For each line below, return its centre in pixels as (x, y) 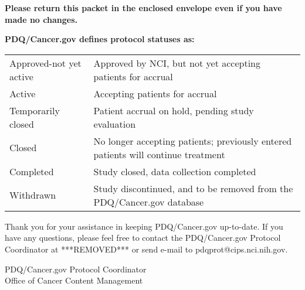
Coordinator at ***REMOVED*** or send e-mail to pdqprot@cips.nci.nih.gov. (146, 249)
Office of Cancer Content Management (74, 280)
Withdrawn (33, 195)
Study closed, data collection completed (175, 171)
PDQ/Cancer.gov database (149, 202)
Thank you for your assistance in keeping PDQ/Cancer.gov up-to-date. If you (144, 226)
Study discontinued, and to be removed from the (193, 188)
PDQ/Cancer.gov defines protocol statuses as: (100, 39)
